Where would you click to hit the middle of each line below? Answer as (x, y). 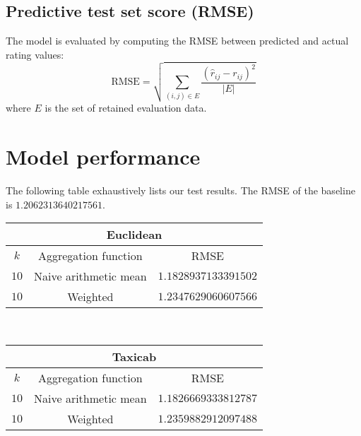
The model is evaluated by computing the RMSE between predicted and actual (177, 41)
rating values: (35, 54)
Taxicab (134, 356)
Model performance (103, 157)
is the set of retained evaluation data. (126, 108)
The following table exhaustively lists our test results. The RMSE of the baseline (180, 190)
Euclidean (134, 235)
